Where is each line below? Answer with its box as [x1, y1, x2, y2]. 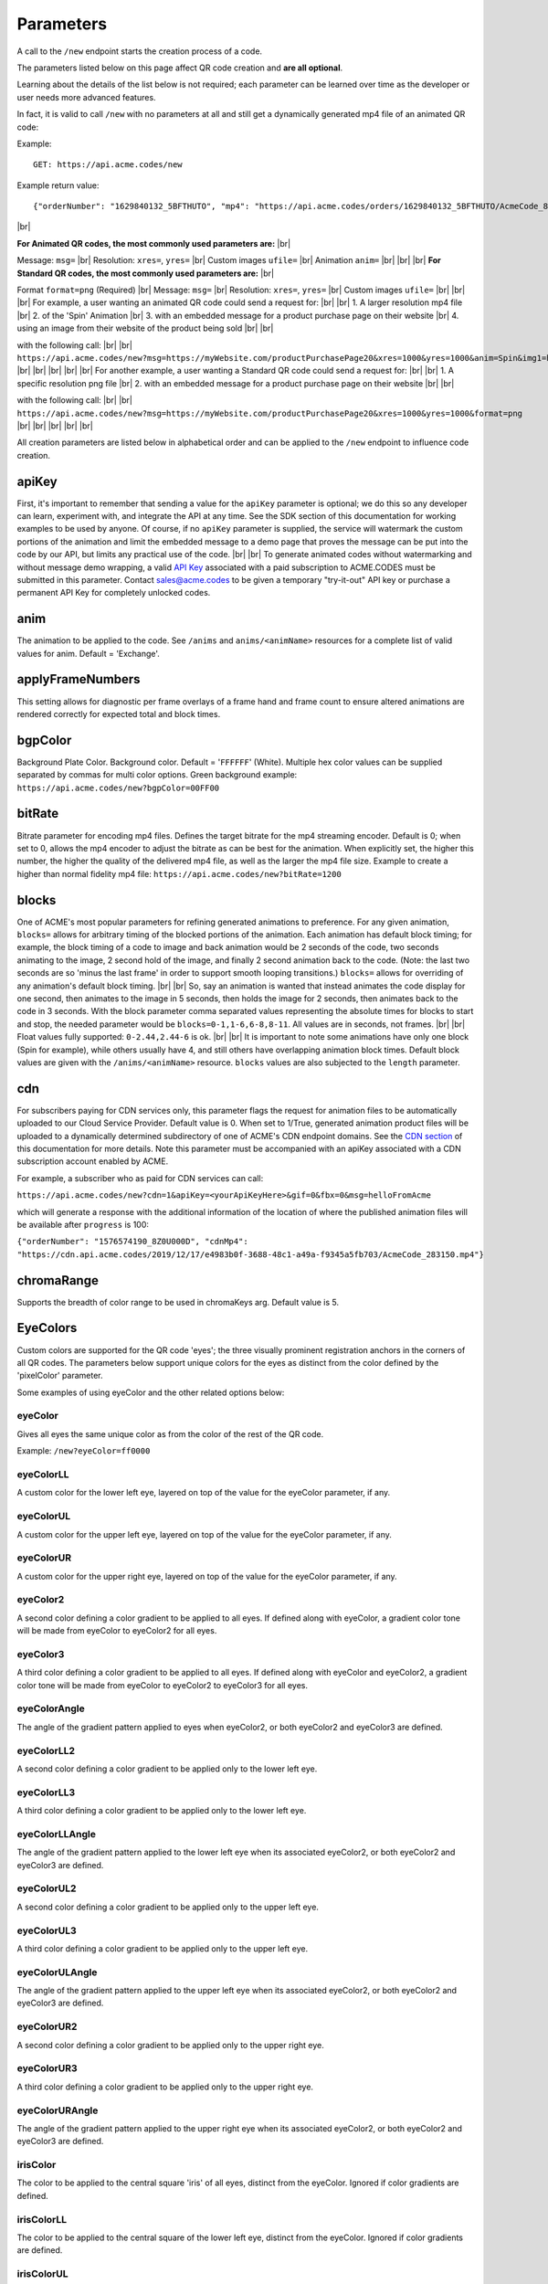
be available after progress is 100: [16, 1219, 150, 1230]
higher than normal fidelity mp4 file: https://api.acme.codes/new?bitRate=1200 [16, 868, 342, 879]
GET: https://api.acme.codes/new [33, 160, 183, 170]
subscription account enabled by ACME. [16, 1156, 169, 1167]
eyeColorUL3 [16, 1924, 77, 1937]
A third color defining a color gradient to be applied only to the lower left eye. [16, 1805, 307, 1816]
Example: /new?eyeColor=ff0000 [16, 1445, 151, 1456]
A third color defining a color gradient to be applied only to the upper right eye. [16, 2081, 314, 2092]
